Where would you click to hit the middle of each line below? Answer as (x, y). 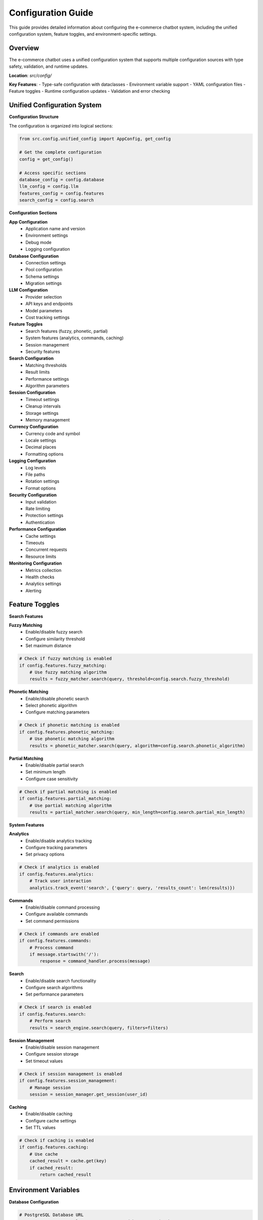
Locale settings (41, 440)
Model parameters (44, 310)
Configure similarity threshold (55, 639)
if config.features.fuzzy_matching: (63, 665)
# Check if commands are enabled (59, 934)
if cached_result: (51, 1168)
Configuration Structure (34, 117)
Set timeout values (44, 1061)
